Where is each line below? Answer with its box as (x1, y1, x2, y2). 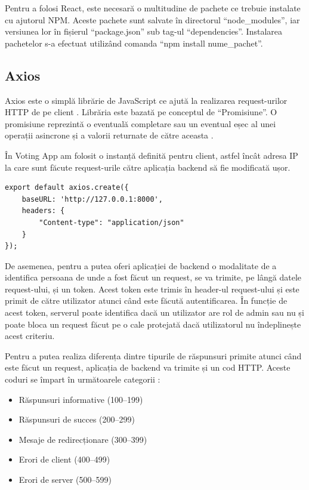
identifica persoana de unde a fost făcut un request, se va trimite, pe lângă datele (5, 271, 302, 283)
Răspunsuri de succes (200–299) (18, 413, 135, 426)
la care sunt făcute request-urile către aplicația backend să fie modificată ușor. (5, 161, 291, 173)
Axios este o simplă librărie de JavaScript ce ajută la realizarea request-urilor (5, 94, 288, 106)
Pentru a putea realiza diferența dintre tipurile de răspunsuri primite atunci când (5, 349, 302, 362)
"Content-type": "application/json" (39, 218, 184, 227)
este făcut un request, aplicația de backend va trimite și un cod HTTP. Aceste (5, 361, 291, 374)
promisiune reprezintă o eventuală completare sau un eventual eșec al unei (5, 117, 276, 130)
